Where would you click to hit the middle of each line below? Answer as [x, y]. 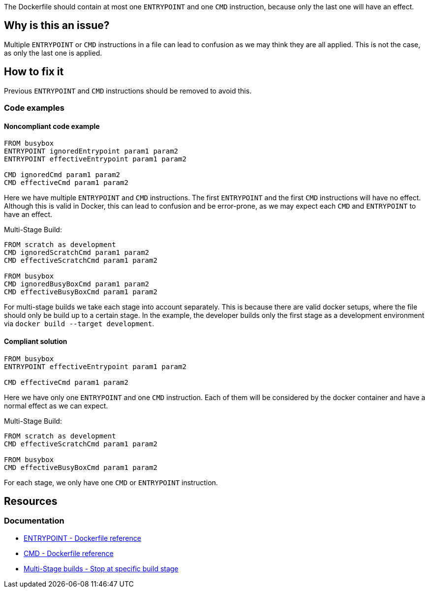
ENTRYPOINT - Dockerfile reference [82, 538]
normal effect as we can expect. [56, 405]
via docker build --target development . [79, 324]
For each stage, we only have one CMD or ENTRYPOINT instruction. [111, 482]
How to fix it [34, 72]
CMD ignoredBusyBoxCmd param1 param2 [77, 284]
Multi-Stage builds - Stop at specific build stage [101, 568]
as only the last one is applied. [53, 53]
